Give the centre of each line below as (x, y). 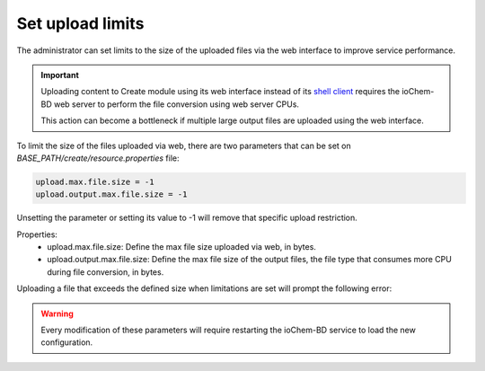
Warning (57, 314)
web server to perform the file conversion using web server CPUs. (177, 104)
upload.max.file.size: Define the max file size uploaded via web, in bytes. (181, 247)
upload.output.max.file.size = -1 (111, 194)
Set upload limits (80, 23)
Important (60, 75)
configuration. (67, 342)
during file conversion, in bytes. (106, 272)
